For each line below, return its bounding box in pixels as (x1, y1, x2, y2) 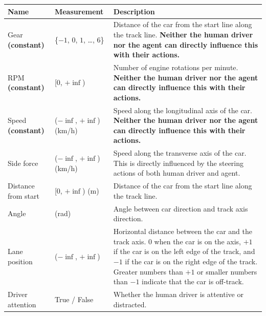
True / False (54, 293, 94, 304)
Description (113, 6, 155, 16)
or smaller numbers (197, 266, 257, 277)
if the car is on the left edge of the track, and (113, 246, 255, 257)
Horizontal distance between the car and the (113, 226, 252, 237)
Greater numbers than (113, 266, 183, 277)
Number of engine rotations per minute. (113, 61, 238, 72)
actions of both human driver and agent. (113, 167, 240, 178)
